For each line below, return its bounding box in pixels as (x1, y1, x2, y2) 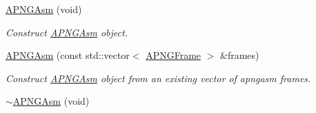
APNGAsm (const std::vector (6, 48, 130, 62)
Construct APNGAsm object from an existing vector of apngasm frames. (6, 71, 311, 85)
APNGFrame (146, 48, 201, 62)
